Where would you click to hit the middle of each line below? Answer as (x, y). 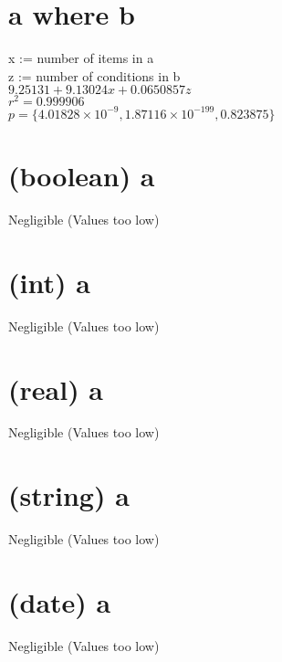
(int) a (49, 282)
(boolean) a (82, 176)
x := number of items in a (81, 58)
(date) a (60, 601)
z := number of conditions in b (94, 75)
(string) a (69, 495)
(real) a (56, 389)
